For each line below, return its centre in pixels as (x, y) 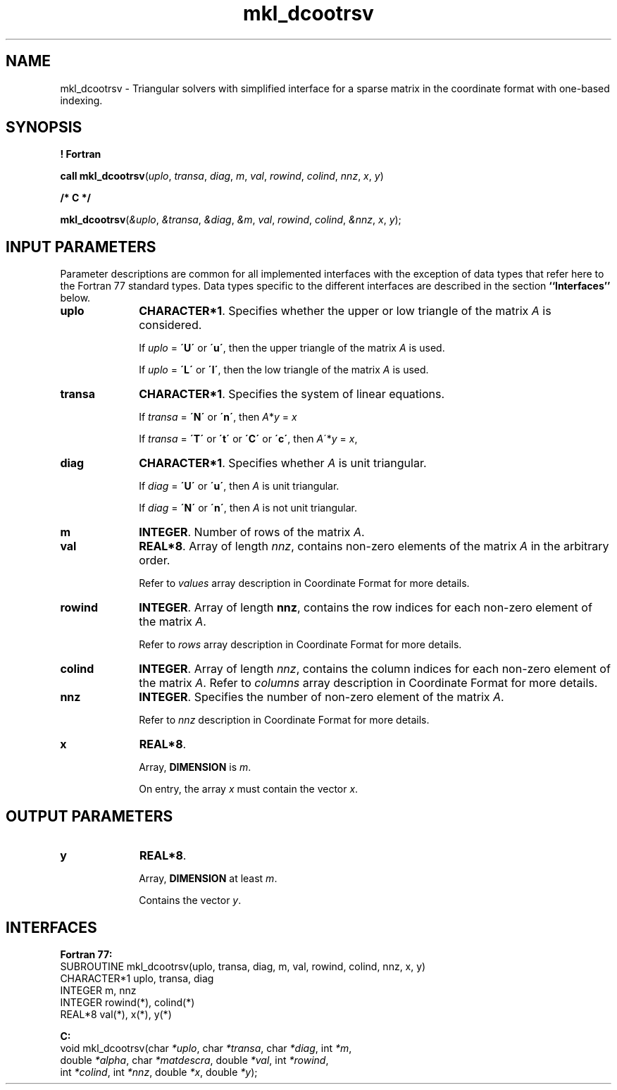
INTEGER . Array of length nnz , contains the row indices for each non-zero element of (366, 608)
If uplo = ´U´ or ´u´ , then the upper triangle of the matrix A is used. (292, 348)
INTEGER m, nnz (98, 990)
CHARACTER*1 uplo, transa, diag (137, 978)
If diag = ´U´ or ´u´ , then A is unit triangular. (239, 486)
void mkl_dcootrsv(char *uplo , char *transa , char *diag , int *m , (206, 1048)
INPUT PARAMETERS (81, 247)
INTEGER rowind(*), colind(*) (127, 1002)
